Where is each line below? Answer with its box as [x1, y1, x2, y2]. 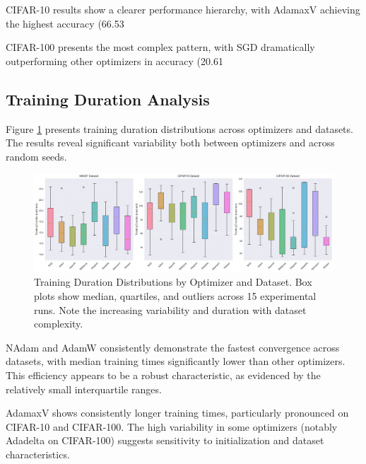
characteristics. [6, 447, 70, 462]
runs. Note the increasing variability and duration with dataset [34, 302, 307, 317]
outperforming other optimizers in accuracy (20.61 [6, 53, 223, 68]
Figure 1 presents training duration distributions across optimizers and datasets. [6, 121, 353, 136]
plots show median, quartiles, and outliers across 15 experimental [34, 289, 317, 303]
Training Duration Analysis [6, 88, 210, 110]
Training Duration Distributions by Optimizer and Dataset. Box [34, 274, 312, 289]
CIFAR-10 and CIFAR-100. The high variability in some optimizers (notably [6, 419, 338, 434]
